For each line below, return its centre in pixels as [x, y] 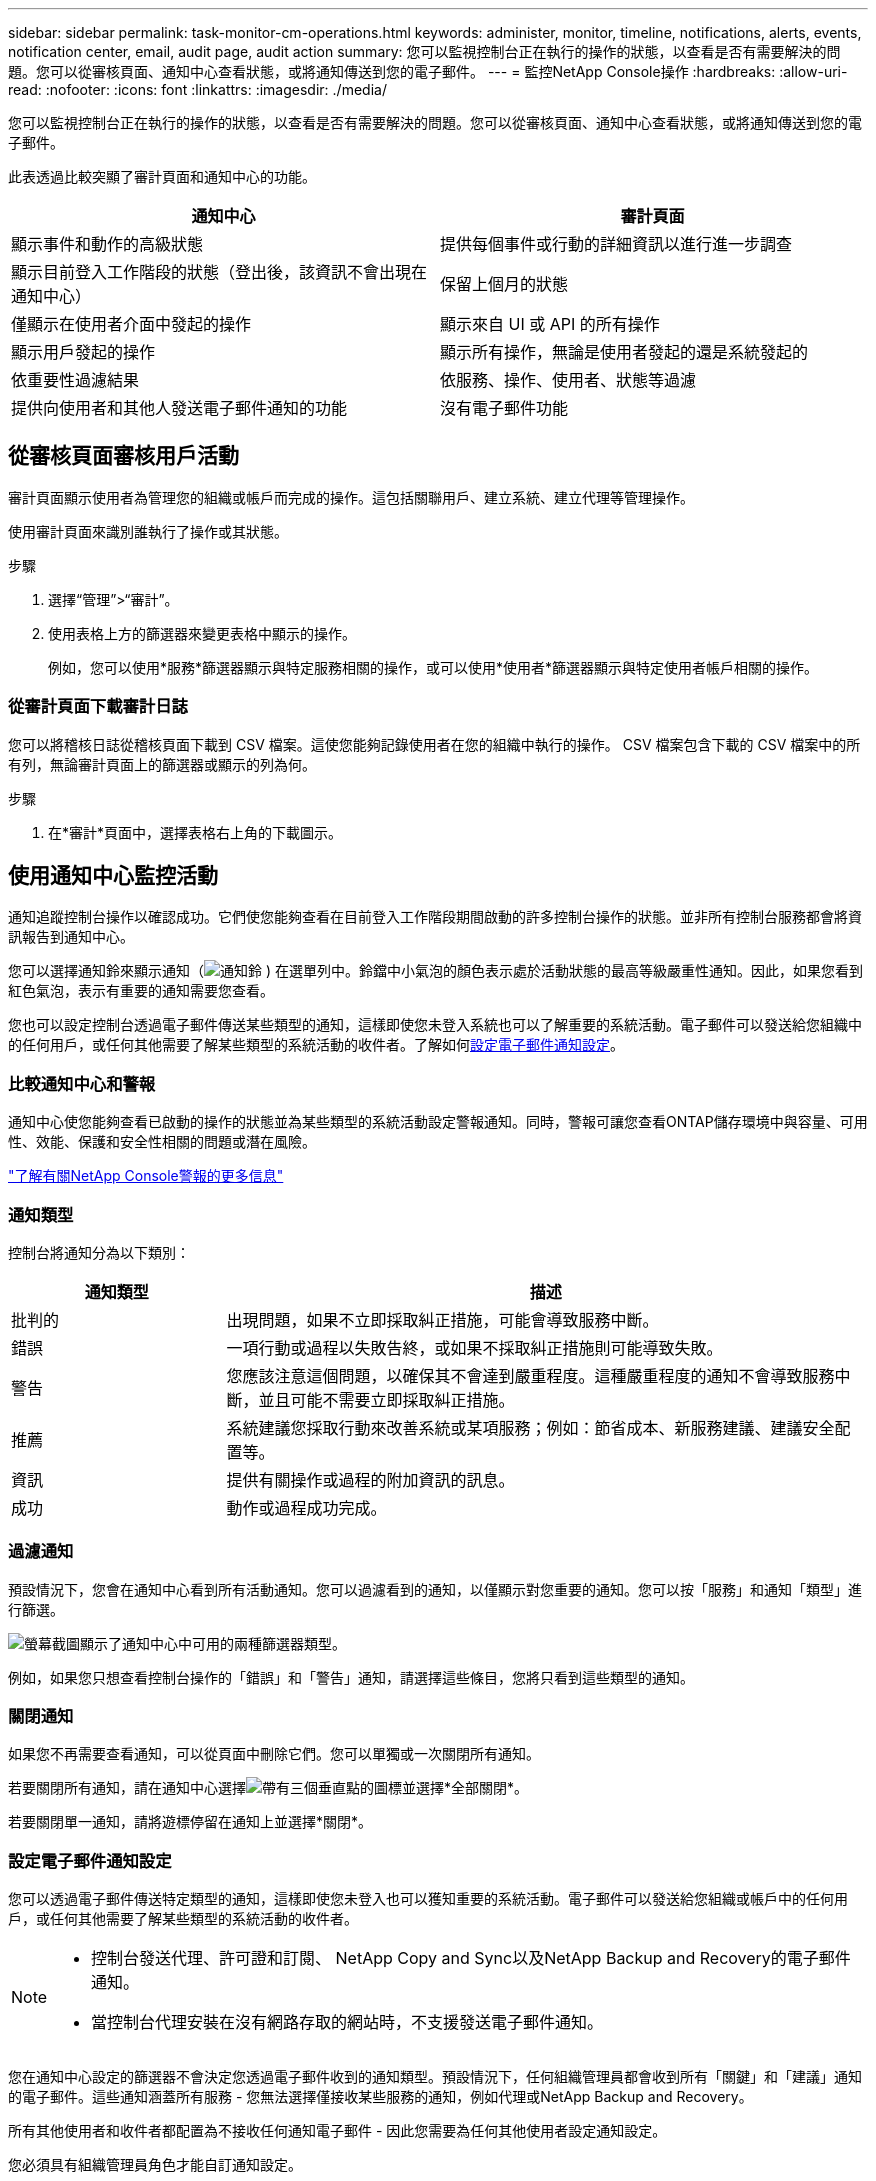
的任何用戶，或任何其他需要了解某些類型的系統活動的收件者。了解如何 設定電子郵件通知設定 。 [316, 1045]
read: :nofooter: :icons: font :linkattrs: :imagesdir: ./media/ [197, 89]
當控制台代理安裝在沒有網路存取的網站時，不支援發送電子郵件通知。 [347, 2022]
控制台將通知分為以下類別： [99, 1252]
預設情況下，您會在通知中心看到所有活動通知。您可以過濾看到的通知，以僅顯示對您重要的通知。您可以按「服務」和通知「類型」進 [435, 1589]
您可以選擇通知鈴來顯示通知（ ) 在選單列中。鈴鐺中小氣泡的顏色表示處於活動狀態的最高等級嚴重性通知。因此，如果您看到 [435, 971]
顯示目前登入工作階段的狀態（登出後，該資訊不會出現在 [219, 272]
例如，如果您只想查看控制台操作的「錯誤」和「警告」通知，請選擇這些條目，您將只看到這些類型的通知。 [351, 1677]
